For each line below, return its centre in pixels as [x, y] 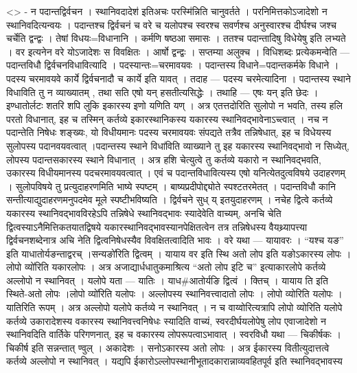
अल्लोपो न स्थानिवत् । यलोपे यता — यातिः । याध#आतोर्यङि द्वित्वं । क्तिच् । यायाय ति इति [167, 280]
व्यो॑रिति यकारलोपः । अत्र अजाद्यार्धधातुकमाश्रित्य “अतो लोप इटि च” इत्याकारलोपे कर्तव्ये [175, 267]
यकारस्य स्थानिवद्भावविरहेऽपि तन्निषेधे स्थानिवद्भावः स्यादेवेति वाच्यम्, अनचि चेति [144, 213]
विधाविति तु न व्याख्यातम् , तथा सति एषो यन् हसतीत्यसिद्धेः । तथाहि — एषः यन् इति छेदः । [162, 92]
